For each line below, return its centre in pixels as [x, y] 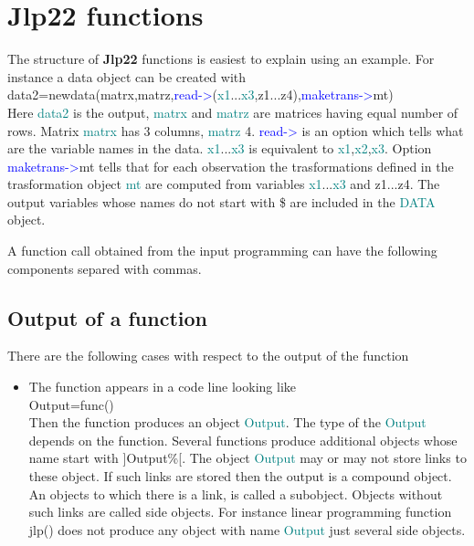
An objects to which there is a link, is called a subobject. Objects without [236, 493]
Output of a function [108, 317]
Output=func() [71, 404]
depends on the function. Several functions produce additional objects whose [243, 440]
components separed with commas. [105, 268]
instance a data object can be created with [127, 76]
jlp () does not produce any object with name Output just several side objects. [247, 529]
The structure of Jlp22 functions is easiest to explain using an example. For [221, 59]
